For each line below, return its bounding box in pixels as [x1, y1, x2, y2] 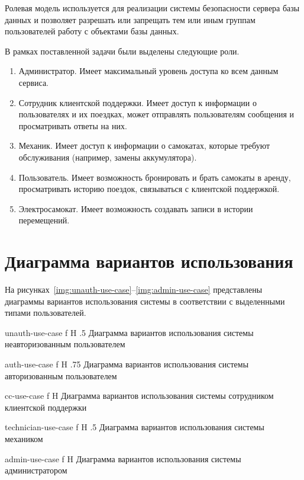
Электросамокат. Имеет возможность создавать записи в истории [18, 202, 253, 215]
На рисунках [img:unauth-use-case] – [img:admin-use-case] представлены [5, 283, 263, 296]
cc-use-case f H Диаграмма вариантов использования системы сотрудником [5, 389, 274, 402]
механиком [5, 432, 43, 444]
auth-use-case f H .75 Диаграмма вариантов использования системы [5, 358, 249, 370]
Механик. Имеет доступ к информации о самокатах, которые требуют [18, 139, 270, 152]
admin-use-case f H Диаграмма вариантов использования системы [5, 452, 241, 465]
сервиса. [18, 76, 48, 88]
